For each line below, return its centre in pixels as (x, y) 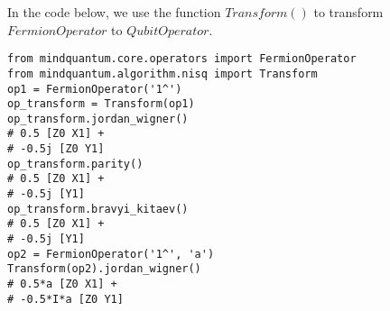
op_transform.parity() (75, 164)
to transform (348, 12)
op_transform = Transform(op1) (101, 104)
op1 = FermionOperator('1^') (95, 89)
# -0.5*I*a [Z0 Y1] (65, 299)
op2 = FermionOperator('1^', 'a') (111, 254)
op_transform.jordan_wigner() (98, 119)
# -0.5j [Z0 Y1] (56, 149)
